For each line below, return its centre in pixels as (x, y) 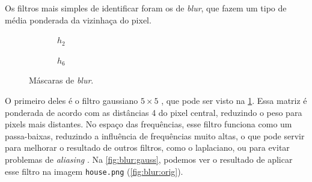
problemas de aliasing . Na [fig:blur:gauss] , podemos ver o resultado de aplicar (149, 159)
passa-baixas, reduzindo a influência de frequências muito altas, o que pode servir (155, 135)
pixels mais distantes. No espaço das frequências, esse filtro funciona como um (148, 124)
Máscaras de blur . (61, 80)
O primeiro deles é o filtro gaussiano (72, 100)
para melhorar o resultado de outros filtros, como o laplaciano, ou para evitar (147, 147)
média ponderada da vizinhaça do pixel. (78, 20)
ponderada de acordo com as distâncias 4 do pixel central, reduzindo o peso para (154, 112)
